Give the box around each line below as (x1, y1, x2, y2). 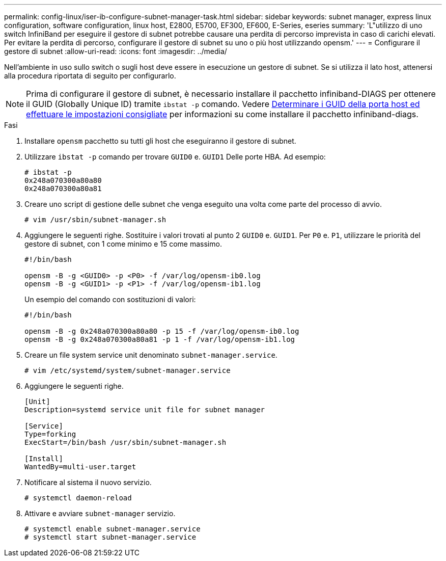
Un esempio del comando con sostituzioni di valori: (24, 295, 196, 304)
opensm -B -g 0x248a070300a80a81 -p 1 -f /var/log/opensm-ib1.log (24, 335, 295, 343)
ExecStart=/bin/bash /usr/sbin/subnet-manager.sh (24, 438, 227, 446)
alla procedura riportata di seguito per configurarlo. (4, 71, 176, 80)
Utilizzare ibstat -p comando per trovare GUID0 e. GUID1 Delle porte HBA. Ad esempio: (24, 152, 326, 161)
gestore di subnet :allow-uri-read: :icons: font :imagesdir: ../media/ (4, 47, 227, 56)
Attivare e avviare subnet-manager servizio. (24, 509, 176, 518)
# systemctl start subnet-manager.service (24, 533, 197, 541)
